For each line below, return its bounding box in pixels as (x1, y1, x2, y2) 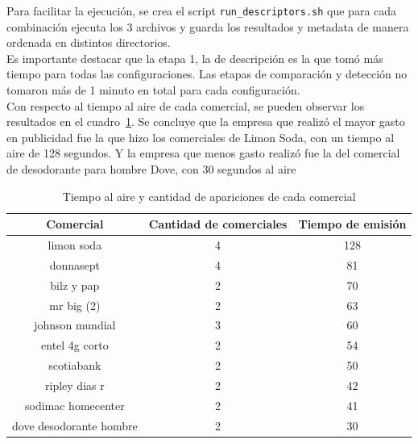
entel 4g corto (41, 337, 109, 354)
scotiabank (48, 357, 101, 374)
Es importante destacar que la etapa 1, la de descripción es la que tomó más (6, 49, 383, 66)
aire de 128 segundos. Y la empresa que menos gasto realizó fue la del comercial (6, 145, 400, 161)
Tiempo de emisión (298, 216, 407, 232)
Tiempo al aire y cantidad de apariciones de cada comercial (62, 187, 356, 204)
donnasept (49, 256, 101, 273)
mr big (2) (49, 296, 101, 313)
